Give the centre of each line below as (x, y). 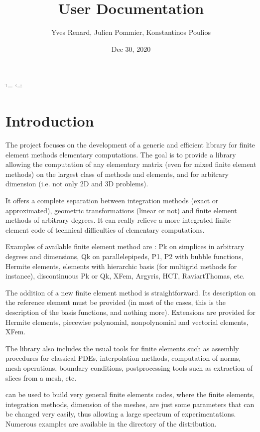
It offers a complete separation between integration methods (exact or (112, 200)
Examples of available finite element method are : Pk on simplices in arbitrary (125, 246)
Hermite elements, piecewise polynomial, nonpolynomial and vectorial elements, (127, 322)
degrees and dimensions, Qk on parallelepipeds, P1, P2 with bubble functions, (125, 256)
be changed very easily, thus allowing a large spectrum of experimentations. (121, 414)
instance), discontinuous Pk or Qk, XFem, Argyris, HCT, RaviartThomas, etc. (125, 276)
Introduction (50, 121)
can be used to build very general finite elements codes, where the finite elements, (130, 394)
